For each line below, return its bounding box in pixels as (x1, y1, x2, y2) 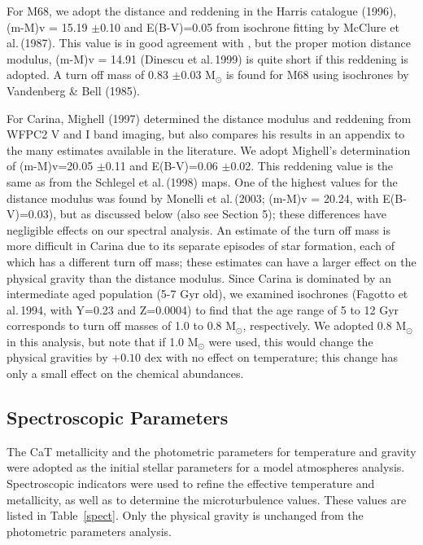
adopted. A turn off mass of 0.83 (7, 66, 168, 83)
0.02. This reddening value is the (230, 157, 394, 174)
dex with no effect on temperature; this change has (144, 349, 399, 366)
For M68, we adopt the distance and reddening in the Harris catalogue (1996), (7, 2, 397, 19)
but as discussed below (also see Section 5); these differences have (59, 205, 386, 222)
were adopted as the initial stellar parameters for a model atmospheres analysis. (7, 459, 405, 476)
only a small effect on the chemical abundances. (7, 365, 244, 382)
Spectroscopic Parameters (7, 405, 229, 430)
